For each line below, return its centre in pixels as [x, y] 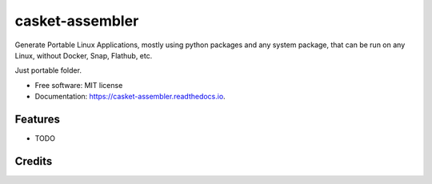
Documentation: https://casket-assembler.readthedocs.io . [130, 97]
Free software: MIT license [79, 85]
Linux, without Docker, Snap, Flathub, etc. [84, 55]
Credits [34, 161]
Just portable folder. [48, 70]
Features [37, 119]
